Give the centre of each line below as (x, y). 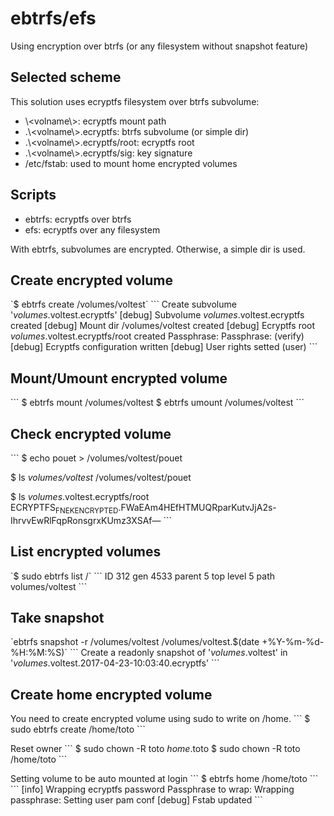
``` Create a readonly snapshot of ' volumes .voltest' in (178, 653)
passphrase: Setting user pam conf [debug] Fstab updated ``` (136, 800)
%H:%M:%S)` (39, 653)
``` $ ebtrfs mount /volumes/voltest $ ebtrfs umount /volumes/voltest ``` (157, 403)
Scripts (33, 195)
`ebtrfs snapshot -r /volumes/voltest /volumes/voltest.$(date (135, 642)
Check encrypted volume (91, 433)
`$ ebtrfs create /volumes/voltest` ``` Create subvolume (123, 304)
